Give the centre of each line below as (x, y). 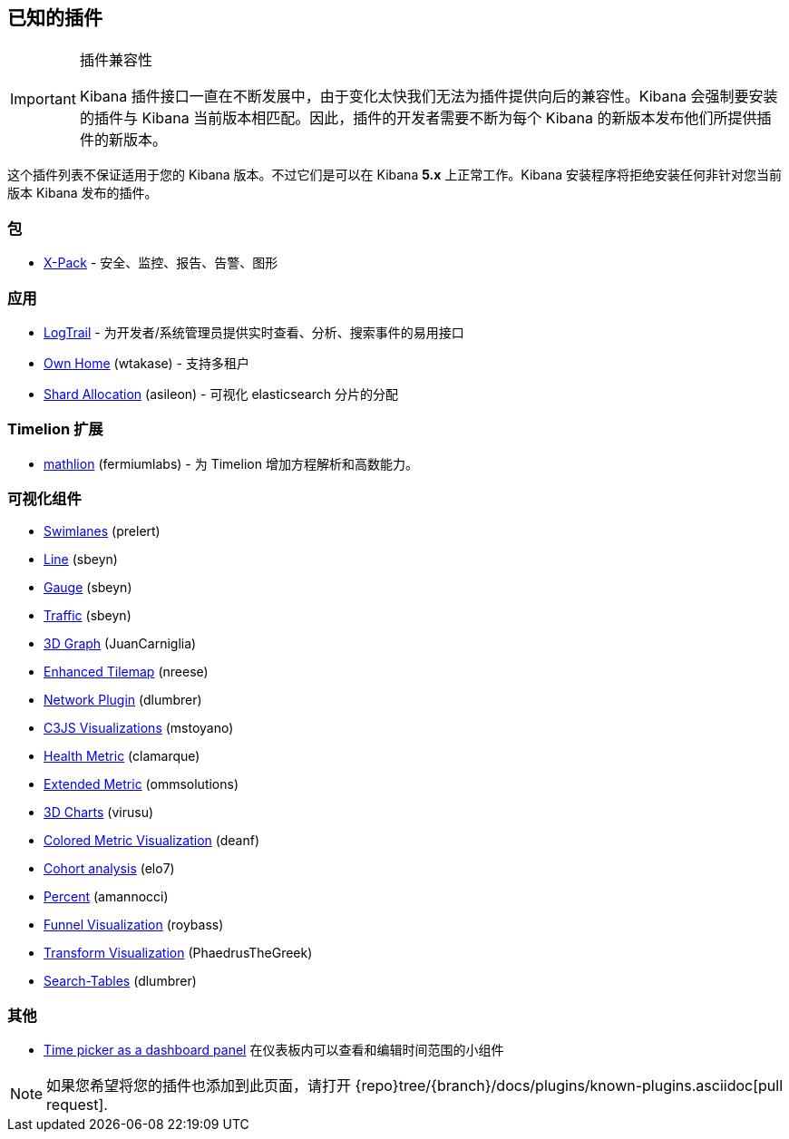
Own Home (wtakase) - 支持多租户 (146, 363)
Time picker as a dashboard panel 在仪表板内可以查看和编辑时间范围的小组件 (274, 1050)
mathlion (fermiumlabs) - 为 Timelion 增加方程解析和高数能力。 (231, 463)
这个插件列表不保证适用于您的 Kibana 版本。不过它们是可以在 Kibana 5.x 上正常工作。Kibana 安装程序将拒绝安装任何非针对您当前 (394, 175)
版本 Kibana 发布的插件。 (83, 193)
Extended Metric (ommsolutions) (141, 784)
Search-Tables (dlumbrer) (120, 981)
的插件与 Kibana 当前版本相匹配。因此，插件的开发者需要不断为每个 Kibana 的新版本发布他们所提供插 (425, 118)
